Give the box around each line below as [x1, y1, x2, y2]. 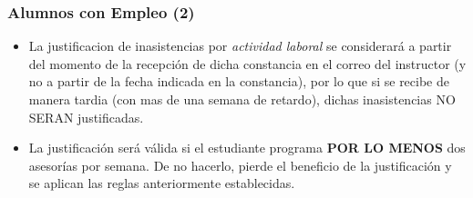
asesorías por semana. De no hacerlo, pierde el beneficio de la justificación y [28, 155, 452, 174]
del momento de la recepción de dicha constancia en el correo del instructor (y [28, 54, 467, 73]
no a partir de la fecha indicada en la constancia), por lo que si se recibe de [28, 72, 449, 91]
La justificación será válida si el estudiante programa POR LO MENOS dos [28, 138, 466, 157]
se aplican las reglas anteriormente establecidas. [28, 173, 295, 193]
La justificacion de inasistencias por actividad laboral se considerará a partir [28, 36, 452, 55]
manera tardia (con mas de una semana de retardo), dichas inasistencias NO [28, 90, 456, 108]
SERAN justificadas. [28, 107, 144, 126]
